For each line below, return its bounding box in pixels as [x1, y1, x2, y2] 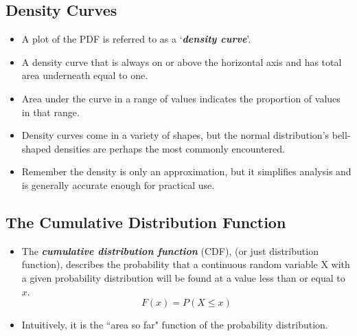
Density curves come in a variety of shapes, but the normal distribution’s [21, 128, 330, 142]
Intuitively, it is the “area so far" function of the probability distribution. [21, 317, 328, 332]
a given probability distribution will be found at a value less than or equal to [21, 270, 345, 284]
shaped [21, 141, 51, 155]
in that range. [21, 104, 80, 119]
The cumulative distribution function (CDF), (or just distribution [21, 243, 319, 258]
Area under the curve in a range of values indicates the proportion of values [21, 91, 341, 105]
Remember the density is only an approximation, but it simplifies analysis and [21, 164, 352, 179]
